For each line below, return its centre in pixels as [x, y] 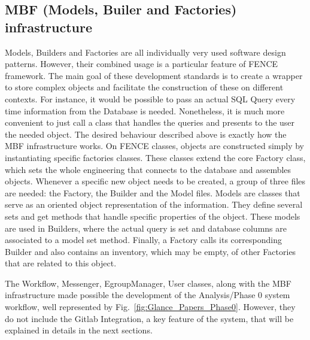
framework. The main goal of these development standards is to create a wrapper [154, 75]
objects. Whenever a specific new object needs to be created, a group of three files [155, 181]
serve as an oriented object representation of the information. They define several [154, 204]
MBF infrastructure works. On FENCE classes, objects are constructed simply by [154, 146]
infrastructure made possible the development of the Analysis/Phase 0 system [148, 295]
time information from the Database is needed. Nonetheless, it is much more [145, 110]
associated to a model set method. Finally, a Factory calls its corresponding [143, 240]
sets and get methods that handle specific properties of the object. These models [153, 216]
